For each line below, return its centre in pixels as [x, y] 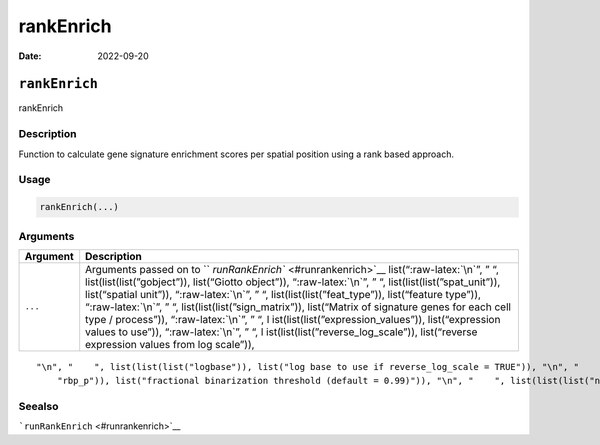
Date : [30, 56]
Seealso [38, 407]
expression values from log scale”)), [170, 344]
